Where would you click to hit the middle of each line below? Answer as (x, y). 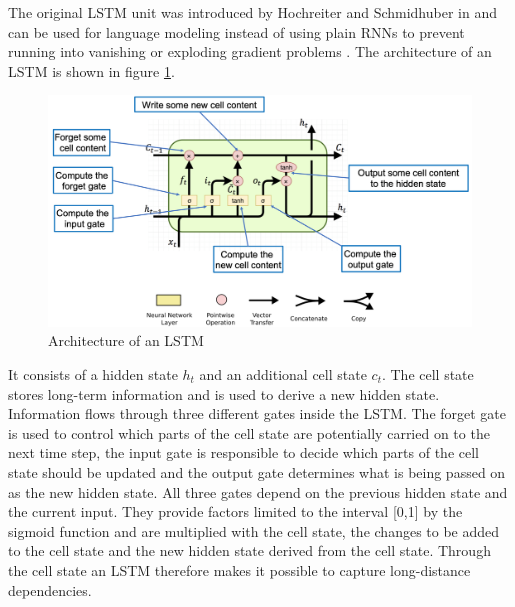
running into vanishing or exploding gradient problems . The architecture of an (250, 51)
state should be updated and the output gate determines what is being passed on (257, 471)
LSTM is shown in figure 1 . (91, 70)
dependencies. (50, 589)
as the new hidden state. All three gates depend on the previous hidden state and (258, 491)
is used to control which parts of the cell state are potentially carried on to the (249, 432)
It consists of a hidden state (93, 374)
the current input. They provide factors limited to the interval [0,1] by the (235, 511)
